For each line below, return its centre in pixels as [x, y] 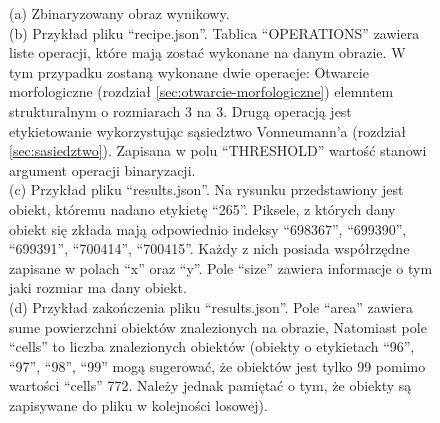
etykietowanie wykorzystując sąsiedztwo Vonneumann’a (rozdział [207, 130]
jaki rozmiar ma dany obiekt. [98, 287]
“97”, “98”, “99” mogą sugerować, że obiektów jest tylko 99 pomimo [217, 365]
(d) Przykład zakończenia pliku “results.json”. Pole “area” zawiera [211, 306]
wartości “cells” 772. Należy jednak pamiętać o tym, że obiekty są [210, 385]
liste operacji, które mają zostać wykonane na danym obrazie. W [207, 52]
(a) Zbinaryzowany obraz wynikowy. [119, 13]
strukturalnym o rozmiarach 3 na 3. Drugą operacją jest [180, 110]
